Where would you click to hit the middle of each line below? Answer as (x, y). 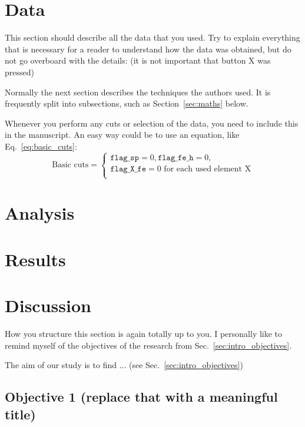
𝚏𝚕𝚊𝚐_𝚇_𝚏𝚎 (128, 169)
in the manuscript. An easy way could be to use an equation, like (122, 135)
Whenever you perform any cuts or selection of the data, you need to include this (152, 123)
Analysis (40, 213)
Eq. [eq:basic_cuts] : (41, 146)
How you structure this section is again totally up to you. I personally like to (144, 333)
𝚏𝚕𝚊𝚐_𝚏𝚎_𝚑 (175, 158)
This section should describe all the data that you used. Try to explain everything (152, 37)
